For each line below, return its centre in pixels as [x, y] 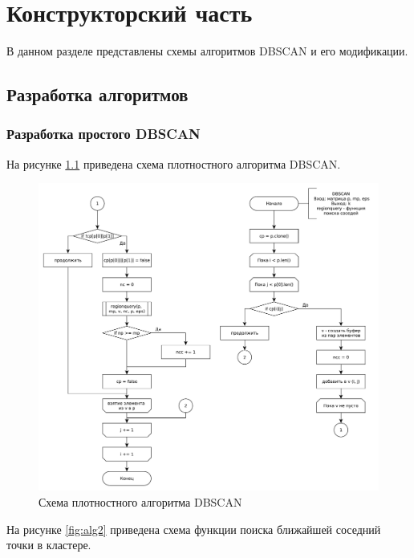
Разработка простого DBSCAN [103, 134]
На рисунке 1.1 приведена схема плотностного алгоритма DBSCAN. [174, 163]
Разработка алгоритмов [97, 94]
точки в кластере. [49, 545]
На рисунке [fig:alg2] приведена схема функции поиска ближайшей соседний [194, 529]
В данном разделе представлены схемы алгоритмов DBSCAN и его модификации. [207, 51]
